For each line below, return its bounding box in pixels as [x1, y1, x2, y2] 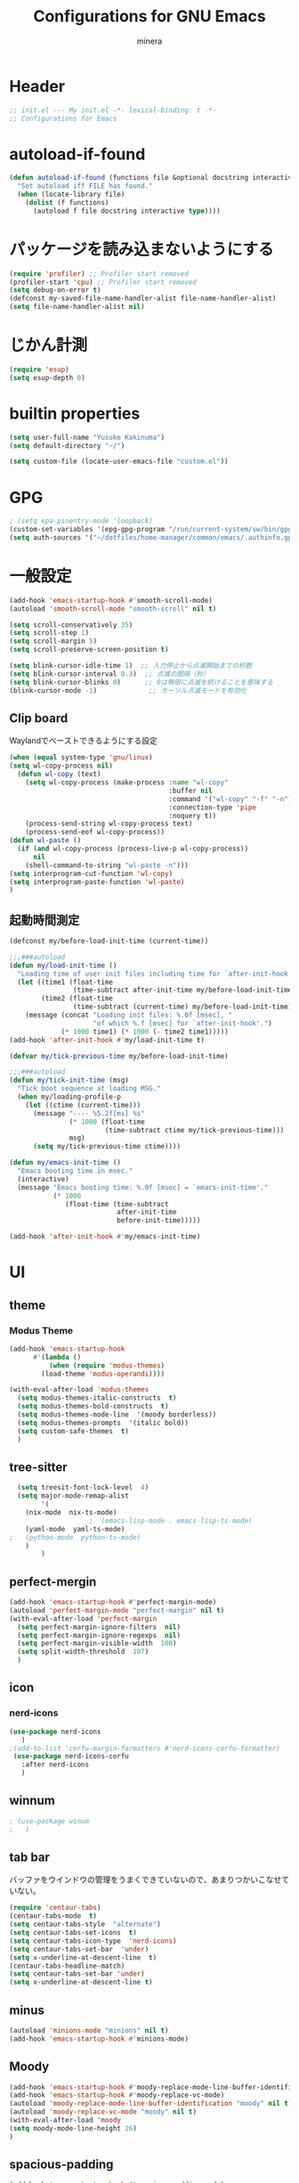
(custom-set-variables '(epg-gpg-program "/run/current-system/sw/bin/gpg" [9, 525, 296, 534]
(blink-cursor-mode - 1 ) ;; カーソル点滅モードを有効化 [9, 686, 247, 695]
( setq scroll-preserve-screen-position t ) [9, 645, 169, 654]
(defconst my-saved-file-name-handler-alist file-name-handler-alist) [9, 294, 277, 304]
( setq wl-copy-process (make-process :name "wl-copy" [25, 778, 229, 787]
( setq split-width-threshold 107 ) [17, 1647, 149, 1657]
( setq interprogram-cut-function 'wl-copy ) [9, 869, 174, 878]
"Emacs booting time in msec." [17, 1166, 133, 1176]
